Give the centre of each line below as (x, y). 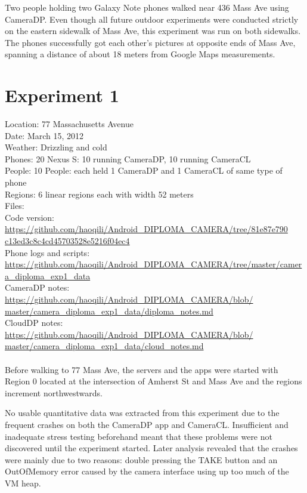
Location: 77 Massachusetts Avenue (69, 124)
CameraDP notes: (37, 287)
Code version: (30, 217)
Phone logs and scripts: (47, 252)
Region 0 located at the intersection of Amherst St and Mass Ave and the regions (153, 381)
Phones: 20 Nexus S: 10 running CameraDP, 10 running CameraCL (128, 158)
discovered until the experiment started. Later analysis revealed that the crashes (151, 448)
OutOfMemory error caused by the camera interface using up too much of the (147, 471)
